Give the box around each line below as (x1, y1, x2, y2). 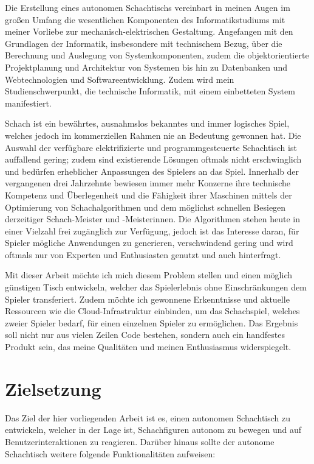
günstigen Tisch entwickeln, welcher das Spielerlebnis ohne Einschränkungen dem (5, 281, 307, 294)
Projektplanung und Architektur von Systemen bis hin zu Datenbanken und (5, 60, 288, 73)
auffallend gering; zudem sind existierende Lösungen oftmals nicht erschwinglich (5, 153, 302, 166)
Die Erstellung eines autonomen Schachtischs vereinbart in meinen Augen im (5, 1, 290, 13)
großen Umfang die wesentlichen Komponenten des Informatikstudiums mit (5, 13, 285, 26)
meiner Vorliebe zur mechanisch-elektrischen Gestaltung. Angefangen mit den (5, 25, 293, 38)
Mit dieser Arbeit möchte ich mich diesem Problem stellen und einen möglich (5, 269, 293, 281)
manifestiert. (5, 96, 52, 109)
